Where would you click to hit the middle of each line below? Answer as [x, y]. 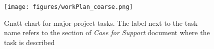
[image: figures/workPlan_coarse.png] [68, 7]
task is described [29, 42]
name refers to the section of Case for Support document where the [107, 32]
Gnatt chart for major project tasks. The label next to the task [101, 23]
